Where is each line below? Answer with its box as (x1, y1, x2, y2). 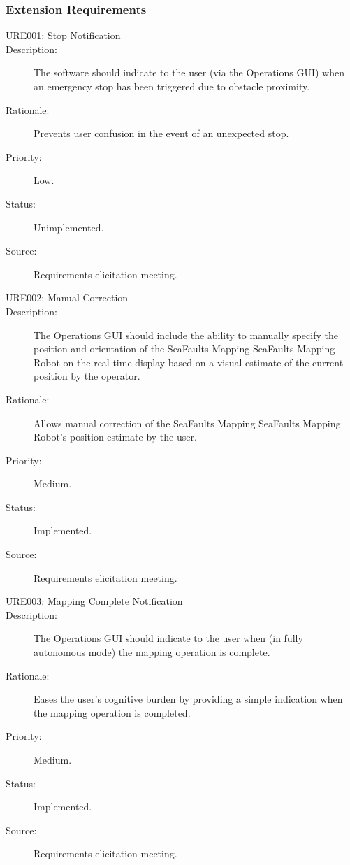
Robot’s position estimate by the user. (34, 429, 197, 444)
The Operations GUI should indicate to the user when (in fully (34, 631, 303, 645)
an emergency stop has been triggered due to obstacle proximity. (34, 79, 310, 93)
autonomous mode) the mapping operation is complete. (34, 645, 270, 659)
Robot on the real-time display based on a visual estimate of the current (34, 355, 344, 369)
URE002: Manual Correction (6, 290, 129, 305)
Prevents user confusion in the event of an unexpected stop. (34, 126, 289, 141)
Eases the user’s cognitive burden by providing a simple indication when (34, 692, 343, 706)
